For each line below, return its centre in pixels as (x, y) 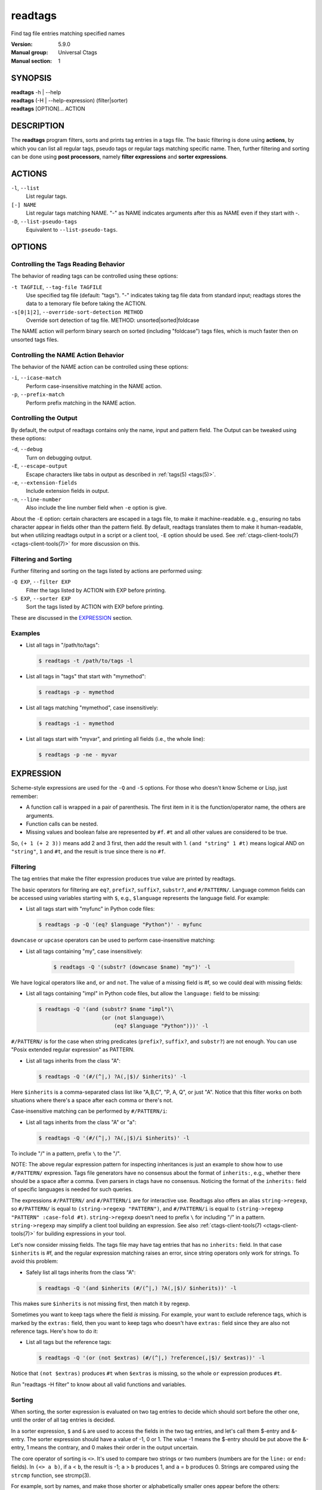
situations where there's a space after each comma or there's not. (92, 1100)
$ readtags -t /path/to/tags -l (86, 661)
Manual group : (30, 52)
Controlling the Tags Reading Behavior (68, 264)
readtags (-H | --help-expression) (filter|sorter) (69, 101)
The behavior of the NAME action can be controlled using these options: (100, 367)
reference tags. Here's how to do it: (55, 1331)
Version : (22, 44)
